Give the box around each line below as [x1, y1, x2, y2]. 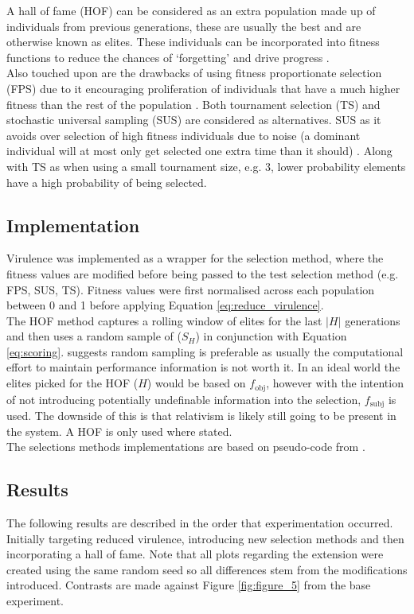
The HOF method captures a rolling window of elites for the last [6, 312, 322, 328]
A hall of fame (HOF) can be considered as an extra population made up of [6, 2, 376, 18]
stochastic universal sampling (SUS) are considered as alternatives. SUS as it [6, 111, 381, 128]
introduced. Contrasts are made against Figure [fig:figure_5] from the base [6, 577, 371, 593]
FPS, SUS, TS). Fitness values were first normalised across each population [6, 281, 375, 297]
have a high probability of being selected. [6, 173, 207, 190]
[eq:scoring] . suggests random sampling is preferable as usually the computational [6, 343, 404, 359]
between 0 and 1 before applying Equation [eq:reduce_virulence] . [6, 297, 324, 313]
